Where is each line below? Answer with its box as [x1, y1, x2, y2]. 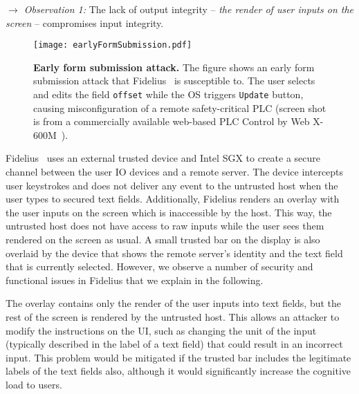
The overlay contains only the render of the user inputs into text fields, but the [6, 296, 342, 310]
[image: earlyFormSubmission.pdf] [33, 40, 192, 50]
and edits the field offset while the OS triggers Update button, [33, 87, 304, 102]
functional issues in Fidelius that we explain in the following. [6, 272, 264, 287]
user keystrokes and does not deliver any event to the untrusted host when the [6, 178, 338, 192]
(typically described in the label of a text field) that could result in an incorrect [6, 337, 343, 351]
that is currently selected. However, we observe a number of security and [6, 259, 313, 274]
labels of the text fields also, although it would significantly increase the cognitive [6, 364, 351, 378]
